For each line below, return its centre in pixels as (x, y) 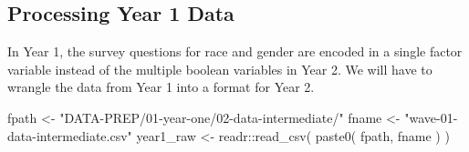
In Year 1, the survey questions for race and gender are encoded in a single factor (235, 51)
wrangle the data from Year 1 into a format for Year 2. (161, 87)
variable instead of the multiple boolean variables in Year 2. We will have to (220, 69)
